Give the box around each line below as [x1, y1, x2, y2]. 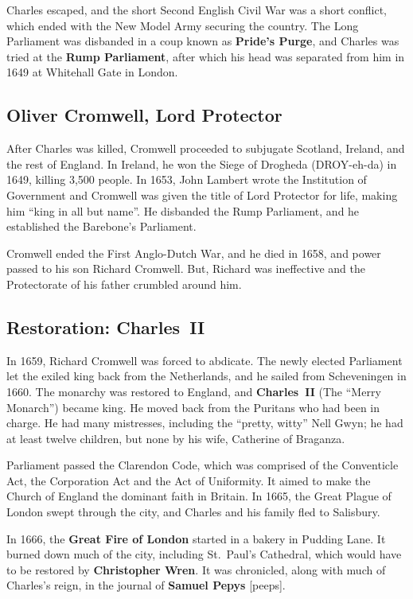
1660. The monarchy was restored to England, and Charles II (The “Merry [6, 383, 381, 399]
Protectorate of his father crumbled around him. [6, 275, 242, 292]
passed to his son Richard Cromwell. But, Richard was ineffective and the [6, 260, 365, 277]
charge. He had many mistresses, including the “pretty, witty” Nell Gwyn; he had [6, 414, 403, 431]
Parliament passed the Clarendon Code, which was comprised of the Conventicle [6, 457, 399, 473]
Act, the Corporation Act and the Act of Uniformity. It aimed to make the [6, 472, 371, 488]
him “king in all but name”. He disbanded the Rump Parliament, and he [6, 202, 360, 219]
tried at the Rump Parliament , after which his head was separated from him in [6, 48, 405, 64]
